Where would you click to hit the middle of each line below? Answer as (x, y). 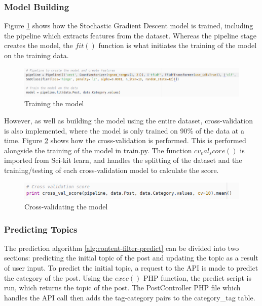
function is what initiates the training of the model (178, 45)
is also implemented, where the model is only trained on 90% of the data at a (124, 130)
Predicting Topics (41, 229)
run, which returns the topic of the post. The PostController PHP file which (122, 288)
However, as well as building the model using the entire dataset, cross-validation (128, 121)
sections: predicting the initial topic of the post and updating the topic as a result (131, 258)
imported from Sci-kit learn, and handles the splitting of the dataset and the (123, 160)
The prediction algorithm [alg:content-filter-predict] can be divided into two (122, 248)
